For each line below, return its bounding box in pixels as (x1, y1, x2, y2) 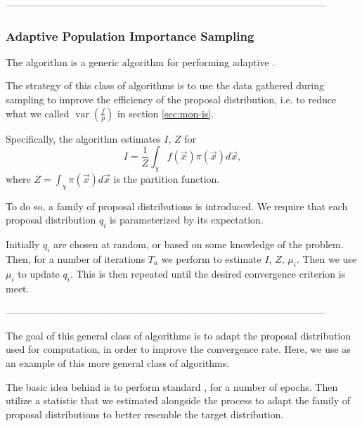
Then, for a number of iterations (6, 251, 146, 266)
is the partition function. (113, 171, 220, 186)
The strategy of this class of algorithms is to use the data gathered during (6, 78, 324, 93)
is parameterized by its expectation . (109, 212, 264, 227)
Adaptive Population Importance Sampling (6, 27, 254, 44)
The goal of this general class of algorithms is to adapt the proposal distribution (6, 328, 351, 342)
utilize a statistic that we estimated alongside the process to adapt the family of (6, 393, 351, 408)
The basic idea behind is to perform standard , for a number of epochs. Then (6, 379, 338, 394)
